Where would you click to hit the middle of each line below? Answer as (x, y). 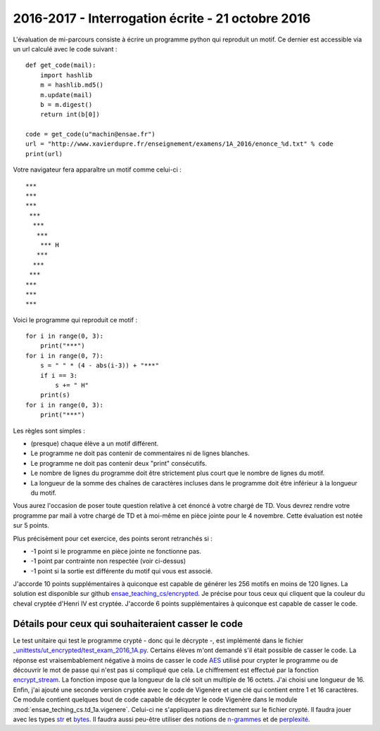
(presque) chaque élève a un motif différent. (95, 444)
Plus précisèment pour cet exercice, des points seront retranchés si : (113, 538)
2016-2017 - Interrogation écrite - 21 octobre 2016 (162, 18)
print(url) (44, 154)
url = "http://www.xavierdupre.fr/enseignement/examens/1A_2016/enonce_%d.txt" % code (179, 144)
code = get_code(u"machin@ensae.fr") (91, 134)
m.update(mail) (66, 95)
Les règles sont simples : (49, 431)
